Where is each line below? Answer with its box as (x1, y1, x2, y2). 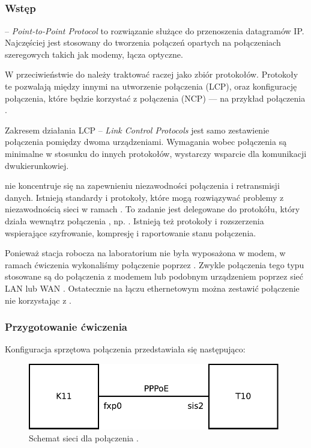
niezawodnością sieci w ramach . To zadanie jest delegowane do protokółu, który (5, 203, 300, 215)
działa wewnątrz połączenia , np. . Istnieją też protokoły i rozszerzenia (5, 215, 264, 227)
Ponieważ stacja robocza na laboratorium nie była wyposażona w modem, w (5, 247, 286, 259)
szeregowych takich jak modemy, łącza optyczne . (5, 48, 183, 60)
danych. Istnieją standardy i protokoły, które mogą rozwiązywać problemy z (5, 191, 284, 203)
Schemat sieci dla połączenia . (29, 431, 139, 444)
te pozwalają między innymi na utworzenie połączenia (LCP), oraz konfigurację (5, 80, 297, 93)
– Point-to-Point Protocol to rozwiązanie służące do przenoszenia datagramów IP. (5, 24, 304, 37)
